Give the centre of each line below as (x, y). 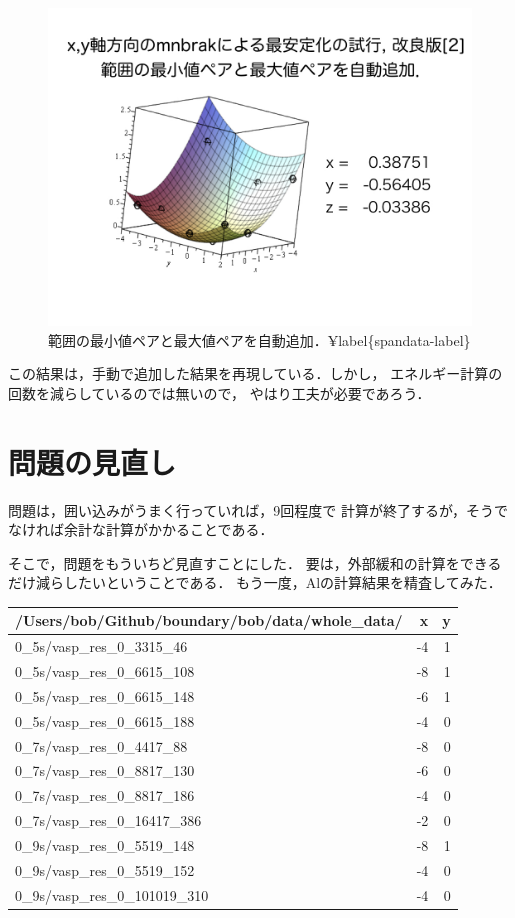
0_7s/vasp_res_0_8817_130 (105, 770)
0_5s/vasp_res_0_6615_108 (105, 671)
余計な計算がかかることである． (168, 529)
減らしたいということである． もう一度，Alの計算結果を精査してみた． (268, 582)
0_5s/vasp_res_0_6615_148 (105, 695)
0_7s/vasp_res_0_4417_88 (101, 745)
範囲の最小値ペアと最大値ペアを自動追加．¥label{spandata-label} (259, 339)
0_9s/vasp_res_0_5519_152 (105, 869)
